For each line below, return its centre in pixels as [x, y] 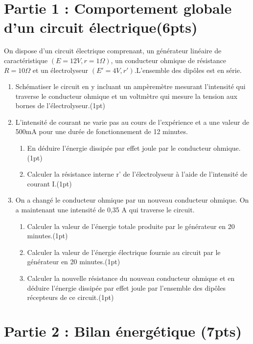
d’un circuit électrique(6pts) [101, 27]
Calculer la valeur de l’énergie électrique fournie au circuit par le [124, 252]
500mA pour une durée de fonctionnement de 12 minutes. [102, 131]
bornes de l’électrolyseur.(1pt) [60, 105]
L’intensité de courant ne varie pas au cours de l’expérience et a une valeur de [132, 122]
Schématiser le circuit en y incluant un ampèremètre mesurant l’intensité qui [130, 86]
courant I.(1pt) [49, 183]
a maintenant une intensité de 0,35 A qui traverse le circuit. [105, 210]
